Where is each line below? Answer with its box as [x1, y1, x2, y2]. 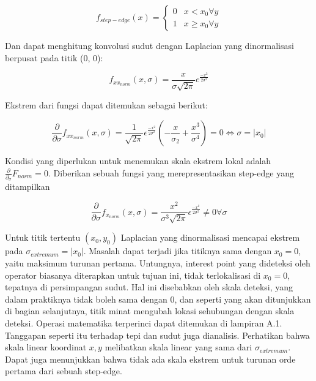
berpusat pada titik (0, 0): [5, 51, 103, 64]
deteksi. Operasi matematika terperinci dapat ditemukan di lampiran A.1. [5, 317, 282, 330]
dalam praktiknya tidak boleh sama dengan [5, 292, 167, 305]
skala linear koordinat [5, 341, 87, 353]
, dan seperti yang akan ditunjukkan [174, 292, 311, 305]
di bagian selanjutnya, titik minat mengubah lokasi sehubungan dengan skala [5, 304, 295, 317]
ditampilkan [5, 180, 50, 193]
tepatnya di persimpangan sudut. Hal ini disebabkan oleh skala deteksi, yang [5, 281, 293, 293]
